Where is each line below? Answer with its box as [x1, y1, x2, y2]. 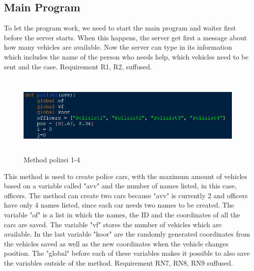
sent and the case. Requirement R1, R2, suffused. [4, 61, 152, 71]
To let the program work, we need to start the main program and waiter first [4, 23, 236, 33]
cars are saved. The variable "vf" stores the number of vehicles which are [4, 219, 222, 229]
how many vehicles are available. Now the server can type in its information [4, 42, 232, 52]
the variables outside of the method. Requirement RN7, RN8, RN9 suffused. [4, 257, 233, 268]
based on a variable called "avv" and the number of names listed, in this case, [4, 181, 237, 191]
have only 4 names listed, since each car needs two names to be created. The [4, 200, 234, 210]
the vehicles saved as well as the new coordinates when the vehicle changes [4, 238, 228, 248]
